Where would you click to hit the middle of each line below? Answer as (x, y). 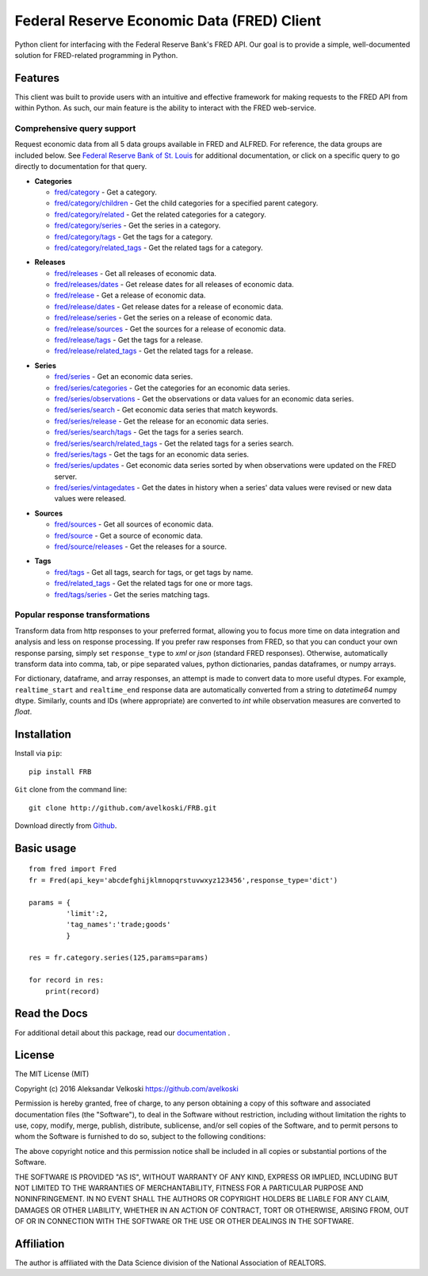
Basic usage (46, 848)
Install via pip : (38, 753)
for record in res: (67, 980)
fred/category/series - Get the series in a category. (138, 225)
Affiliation (40, 1244)
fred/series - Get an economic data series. (124, 377)
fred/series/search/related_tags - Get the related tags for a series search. (174, 443)
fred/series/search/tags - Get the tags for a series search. (149, 432)
